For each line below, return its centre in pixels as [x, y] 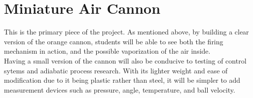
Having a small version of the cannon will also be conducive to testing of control [125, 60]
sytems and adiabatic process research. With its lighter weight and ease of [116, 70]
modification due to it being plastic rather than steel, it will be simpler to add [122, 80]
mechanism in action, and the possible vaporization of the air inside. [107, 51]
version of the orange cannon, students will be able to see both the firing [114, 41]
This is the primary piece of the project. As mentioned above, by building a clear [126, 32]
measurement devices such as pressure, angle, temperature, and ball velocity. [120, 89]
